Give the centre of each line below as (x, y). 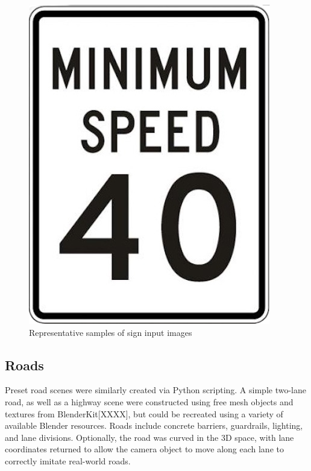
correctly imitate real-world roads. (68, 460)
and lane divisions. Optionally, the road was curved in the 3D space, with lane (149, 437)
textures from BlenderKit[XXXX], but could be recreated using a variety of (144, 413)
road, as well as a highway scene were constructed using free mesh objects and (149, 401)
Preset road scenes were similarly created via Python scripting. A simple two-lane (155, 390)
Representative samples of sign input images (111, 332)
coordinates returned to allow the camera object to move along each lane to (144, 449)
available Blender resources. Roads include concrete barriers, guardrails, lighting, (154, 425)
